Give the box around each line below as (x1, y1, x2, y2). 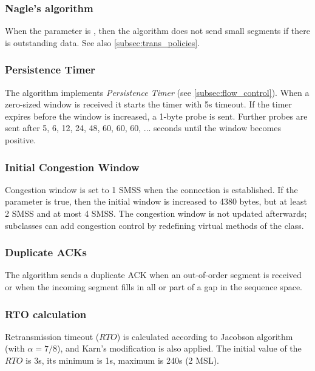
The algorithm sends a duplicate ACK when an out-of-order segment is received (5, 268, 302, 281)
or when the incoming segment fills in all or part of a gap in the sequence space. (5, 281, 302, 293)
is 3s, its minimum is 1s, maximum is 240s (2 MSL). (25, 354, 219, 366)
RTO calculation (5, 306, 87, 321)
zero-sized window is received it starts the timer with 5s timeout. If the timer (5, 98, 293, 111)
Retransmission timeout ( (5, 330, 100, 342)
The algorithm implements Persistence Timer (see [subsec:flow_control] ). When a (5, 86, 310, 98)
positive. (5, 134, 36, 146)
